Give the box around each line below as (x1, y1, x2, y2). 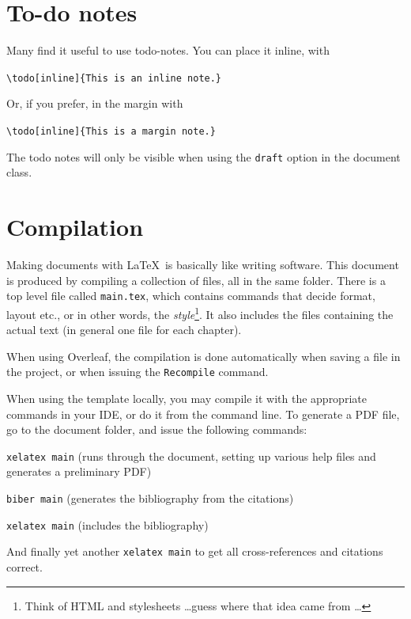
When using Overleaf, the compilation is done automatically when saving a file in (6, 347, 401, 364)
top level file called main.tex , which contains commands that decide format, (6, 287, 375, 304)
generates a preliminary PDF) (6, 463, 152, 480)
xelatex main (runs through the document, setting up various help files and (6, 447, 376, 464)
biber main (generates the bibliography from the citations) (6, 489, 294, 506)
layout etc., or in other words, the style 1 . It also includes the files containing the (6, 303, 394, 322)
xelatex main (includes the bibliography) (6, 516, 209, 533)
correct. (6, 558, 43, 575)
